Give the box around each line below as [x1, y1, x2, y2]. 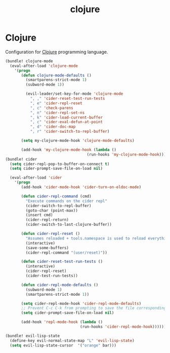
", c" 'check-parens [30, 105, 73, 110]
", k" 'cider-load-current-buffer [30, 115, 103, 120]
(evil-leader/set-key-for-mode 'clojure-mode [25, 91, 123, 97]
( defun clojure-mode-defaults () [21, 72, 92, 78]
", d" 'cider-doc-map [30, 124, 76, 130]
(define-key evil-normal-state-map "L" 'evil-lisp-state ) [10, 338, 135, 343]
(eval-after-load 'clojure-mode [10, 63, 78, 68]
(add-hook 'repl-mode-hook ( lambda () [21, 320, 103, 325]
